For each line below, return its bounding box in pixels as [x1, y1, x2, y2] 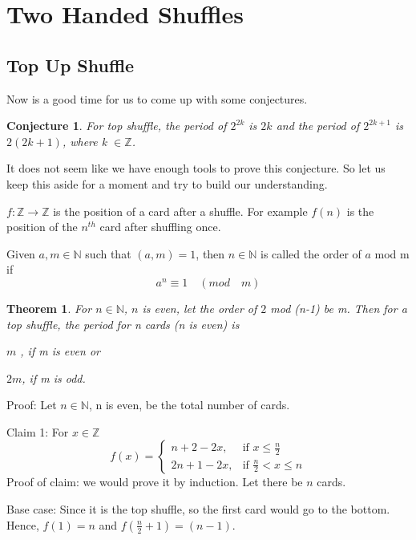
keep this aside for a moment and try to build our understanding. [6, 175, 328, 192]
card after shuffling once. [99, 218, 221, 235]
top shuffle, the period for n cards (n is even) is [6, 315, 240, 332]
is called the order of [261, 245, 361, 262]
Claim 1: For [6, 423, 69, 440]
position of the [6, 218, 78, 235]
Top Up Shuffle [6, 52, 135, 77]
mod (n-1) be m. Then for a [270, 299, 407, 316]
